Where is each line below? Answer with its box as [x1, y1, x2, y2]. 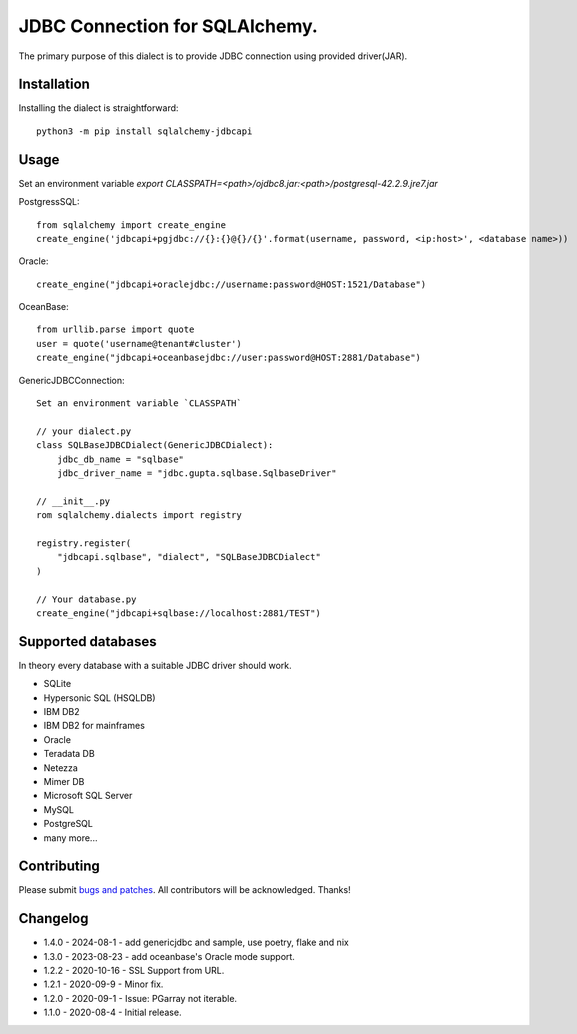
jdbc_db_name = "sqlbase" [56, 453, 185, 465]
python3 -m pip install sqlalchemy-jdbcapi [36, 125, 253, 137]
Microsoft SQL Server [43, 790, 133, 802]
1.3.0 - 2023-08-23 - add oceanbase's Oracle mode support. [43, 950, 295, 962]
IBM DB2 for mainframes [43, 720, 145, 732]
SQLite [43, 678, 72, 690]
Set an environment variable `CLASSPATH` [36, 398, 242, 409]
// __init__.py [36, 495, 111, 507]
